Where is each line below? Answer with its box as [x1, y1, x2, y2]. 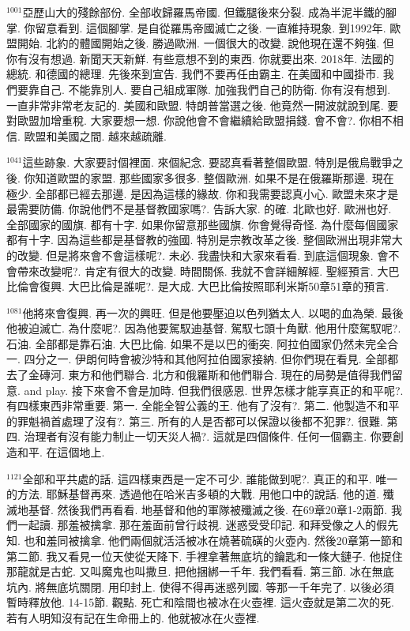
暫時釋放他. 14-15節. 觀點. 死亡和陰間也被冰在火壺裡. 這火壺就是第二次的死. [6, 594, 394, 610]
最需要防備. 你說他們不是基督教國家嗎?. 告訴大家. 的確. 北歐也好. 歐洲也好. [6, 201, 392, 217]
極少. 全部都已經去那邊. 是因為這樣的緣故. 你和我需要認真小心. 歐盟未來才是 [6, 185, 399, 201]
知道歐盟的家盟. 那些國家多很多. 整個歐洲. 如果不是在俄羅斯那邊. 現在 [35, 169, 394, 186]
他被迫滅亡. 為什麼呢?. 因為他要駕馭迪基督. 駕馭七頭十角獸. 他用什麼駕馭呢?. [6, 320, 401, 336]
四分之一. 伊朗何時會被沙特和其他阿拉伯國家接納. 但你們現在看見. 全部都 [24, 351, 399, 367]
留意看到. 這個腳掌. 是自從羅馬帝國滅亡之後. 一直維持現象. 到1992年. [35, 19, 386, 36]
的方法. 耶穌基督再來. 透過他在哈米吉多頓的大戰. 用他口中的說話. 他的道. [6, 486, 380, 502]
